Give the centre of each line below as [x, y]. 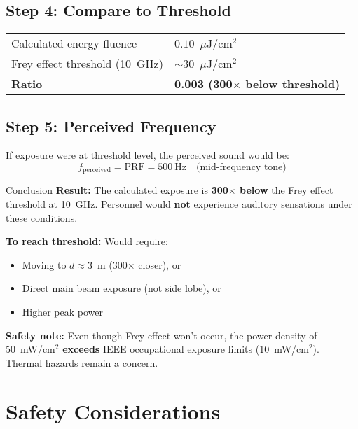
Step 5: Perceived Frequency [111, 126]
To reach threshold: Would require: [87, 241]
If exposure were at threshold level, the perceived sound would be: [147, 155]
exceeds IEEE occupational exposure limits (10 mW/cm [186, 349]
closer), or [160, 264]
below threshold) [293, 84]
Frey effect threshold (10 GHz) [87, 64]
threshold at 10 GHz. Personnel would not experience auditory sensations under [179, 204]
